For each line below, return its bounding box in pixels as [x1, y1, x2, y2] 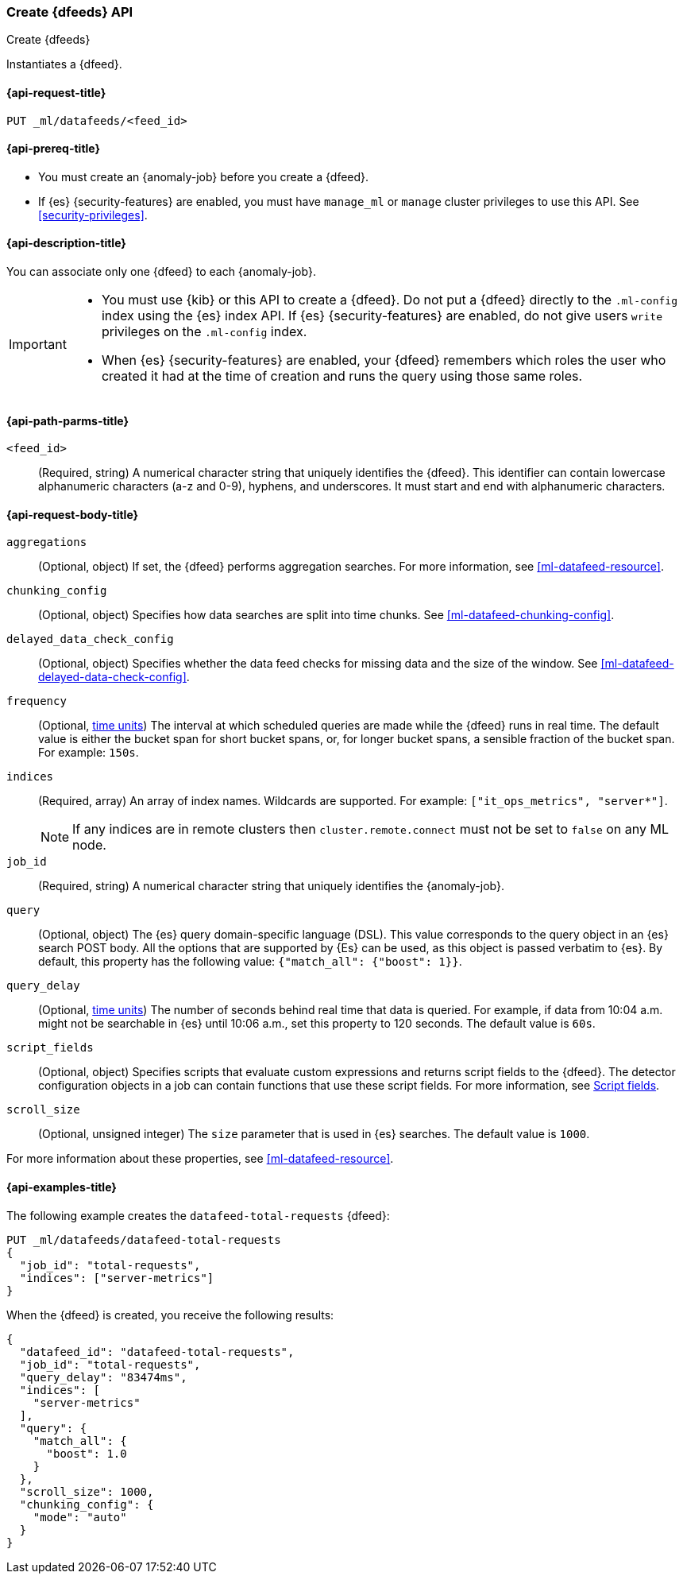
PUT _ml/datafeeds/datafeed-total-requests [6, 1233, 281, 1246]
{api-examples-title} [6, 1180, 117, 1195]
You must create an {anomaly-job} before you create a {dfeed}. [38, 169, 369, 184]
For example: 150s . [38, 745, 139, 760]
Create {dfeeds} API [6, 4, 133, 20]
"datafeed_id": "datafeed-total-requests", [19, 1345, 295, 1358]
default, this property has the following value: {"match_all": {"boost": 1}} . [38, 955, 462, 969]
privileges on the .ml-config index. [101, 323, 307, 340]
